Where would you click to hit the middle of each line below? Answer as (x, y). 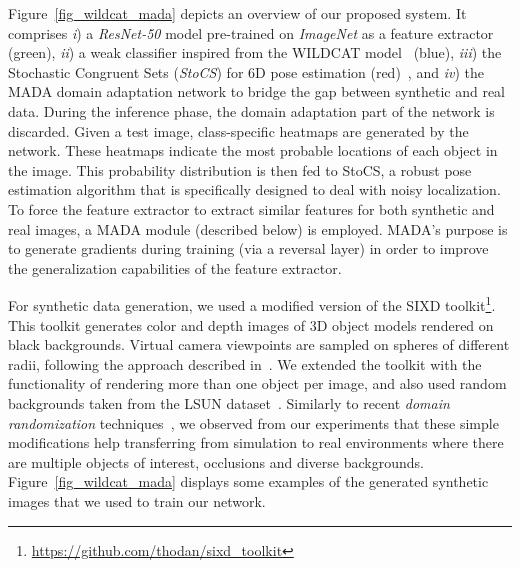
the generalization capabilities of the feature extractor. (175, 267)
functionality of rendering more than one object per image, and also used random (257, 383)
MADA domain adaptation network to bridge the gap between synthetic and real (257, 91)
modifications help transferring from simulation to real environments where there (256, 442)
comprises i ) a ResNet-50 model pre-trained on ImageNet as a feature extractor (251, 32)
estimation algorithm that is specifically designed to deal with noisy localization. (254, 189)
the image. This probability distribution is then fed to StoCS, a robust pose (240, 169)
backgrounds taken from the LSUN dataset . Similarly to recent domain (229, 402)
